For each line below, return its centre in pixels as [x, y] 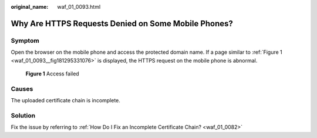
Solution [23, 115]
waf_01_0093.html [79, 7]
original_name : [30, 7]
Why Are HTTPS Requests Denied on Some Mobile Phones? [122, 23]
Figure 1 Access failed [52, 74]
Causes [22, 89]
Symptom [25, 40]
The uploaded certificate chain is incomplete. [65, 101]
